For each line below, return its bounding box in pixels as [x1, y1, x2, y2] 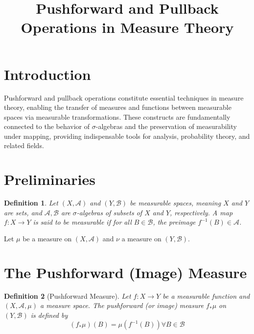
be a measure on [23, 233, 72, 243]
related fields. [4, 140, 44, 151]
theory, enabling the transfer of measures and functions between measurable [4, 102, 231, 112]
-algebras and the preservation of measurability [95, 121, 237, 131]
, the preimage [153, 217, 196, 227]
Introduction [4, 64, 91, 84]
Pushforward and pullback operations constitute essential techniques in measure [4, 92, 244, 103]
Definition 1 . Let [4, 198, 58, 208]
